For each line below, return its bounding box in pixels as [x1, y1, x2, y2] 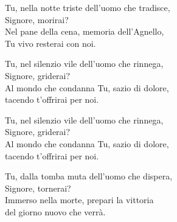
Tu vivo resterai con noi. [5, 36, 96, 49]
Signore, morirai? [5, 13, 69, 26]
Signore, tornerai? [5, 181, 71, 194]
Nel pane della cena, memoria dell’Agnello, [5, 25, 164, 38]
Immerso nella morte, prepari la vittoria [5, 193, 154, 206]
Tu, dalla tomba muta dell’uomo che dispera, [5, 170, 173, 182]
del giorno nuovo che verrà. [5, 205, 106, 218]
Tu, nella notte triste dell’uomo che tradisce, [5, 1, 170, 13]
